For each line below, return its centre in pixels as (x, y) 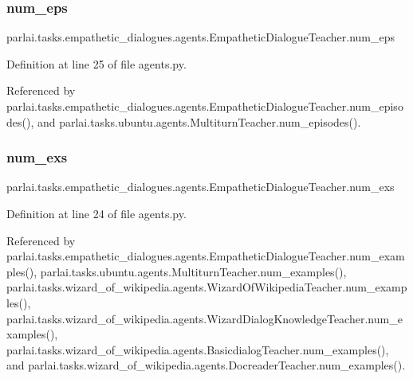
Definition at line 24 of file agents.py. (96, 213)
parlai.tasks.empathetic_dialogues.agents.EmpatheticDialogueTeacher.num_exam (206, 256)
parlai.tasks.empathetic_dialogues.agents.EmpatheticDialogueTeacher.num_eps (201, 37)
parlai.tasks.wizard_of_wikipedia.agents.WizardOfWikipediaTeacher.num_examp (207, 287)
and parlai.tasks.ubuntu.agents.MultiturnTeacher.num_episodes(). (199, 121)
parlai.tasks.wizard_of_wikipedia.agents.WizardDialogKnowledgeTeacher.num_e (205, 318)
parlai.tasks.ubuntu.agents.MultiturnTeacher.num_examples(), (193, 271)
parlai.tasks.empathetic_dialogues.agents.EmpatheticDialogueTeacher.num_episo (205, 106)
